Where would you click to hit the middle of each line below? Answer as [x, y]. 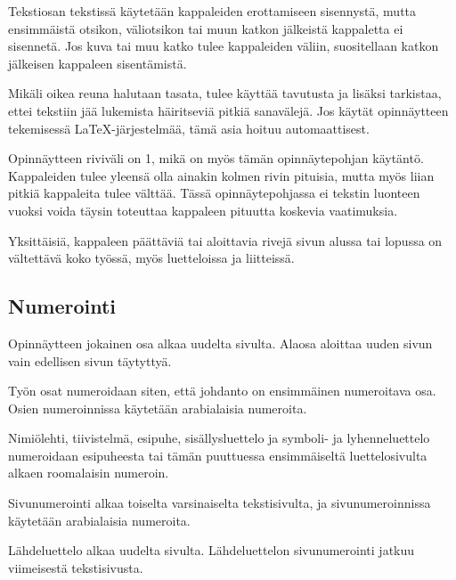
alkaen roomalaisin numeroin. [89, 473]
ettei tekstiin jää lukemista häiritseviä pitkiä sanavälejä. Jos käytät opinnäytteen [228, 110]
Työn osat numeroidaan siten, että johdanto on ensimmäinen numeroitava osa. [222, 391]
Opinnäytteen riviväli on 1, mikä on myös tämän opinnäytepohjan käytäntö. [216, 158]
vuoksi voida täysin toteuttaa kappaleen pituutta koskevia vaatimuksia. [203, 210]
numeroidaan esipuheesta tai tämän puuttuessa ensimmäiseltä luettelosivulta [218, 455]
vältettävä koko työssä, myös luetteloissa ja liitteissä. [151, 258]
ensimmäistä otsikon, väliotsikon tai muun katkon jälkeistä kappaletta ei [206, 28]
